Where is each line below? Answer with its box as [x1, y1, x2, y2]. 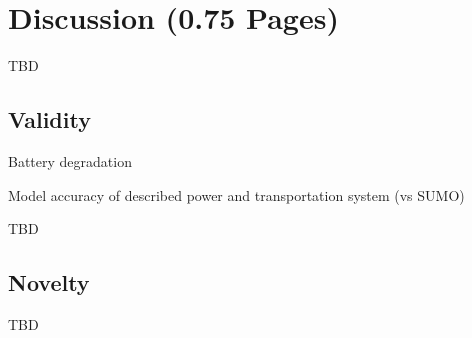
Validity [8, 104, 91, 135]
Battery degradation [8, 150, 132, 171]
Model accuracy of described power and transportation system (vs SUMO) [8, 184, 465, 205]
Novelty [8, 267, 90, 298]
